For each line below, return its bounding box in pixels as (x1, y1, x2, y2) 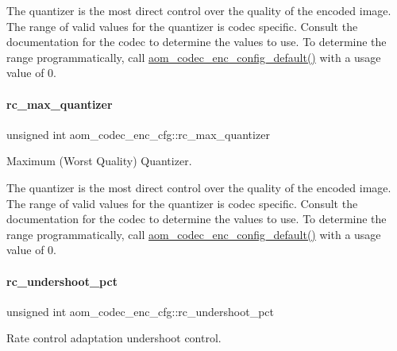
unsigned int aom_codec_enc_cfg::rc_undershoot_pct (6, 303, 275, 319)
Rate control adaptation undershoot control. (6, 330, 222, 346)
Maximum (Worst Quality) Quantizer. (6, 152, 192, 169)
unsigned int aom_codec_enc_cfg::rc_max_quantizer (6, 125, 270, 142)
